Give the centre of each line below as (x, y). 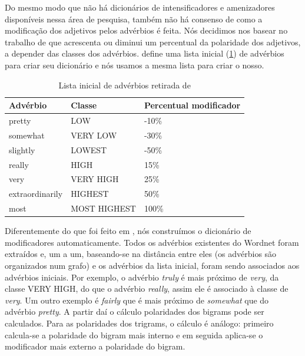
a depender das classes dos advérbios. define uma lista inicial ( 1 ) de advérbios (145, 53)
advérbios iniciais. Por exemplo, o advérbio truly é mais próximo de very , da (142, 277)
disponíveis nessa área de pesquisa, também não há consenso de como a (134, 19)
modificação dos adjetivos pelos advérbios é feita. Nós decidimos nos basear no (146, 30)
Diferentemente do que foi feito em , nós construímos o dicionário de (128, 231)
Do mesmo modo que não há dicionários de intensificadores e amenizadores (140, 7)
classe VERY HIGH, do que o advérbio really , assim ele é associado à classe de (147, 289)
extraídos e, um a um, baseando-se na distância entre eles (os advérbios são (141, 254)
